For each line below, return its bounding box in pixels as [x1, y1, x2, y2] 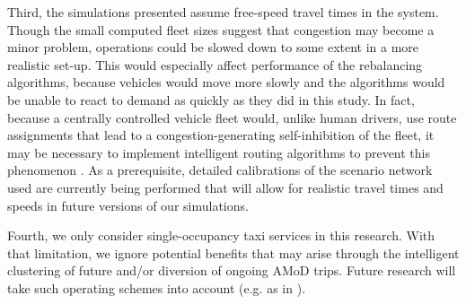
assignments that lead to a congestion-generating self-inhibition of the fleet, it [7, 126, 435, 144]
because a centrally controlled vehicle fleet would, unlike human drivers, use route [7, 108, 457, 126]
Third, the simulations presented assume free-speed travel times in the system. [7, 3, 439, 21]
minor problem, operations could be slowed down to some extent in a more [7, 38, 419, 56]
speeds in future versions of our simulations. [7, 195, 249, 214]
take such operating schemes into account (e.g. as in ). [7, 278, 306, 297]
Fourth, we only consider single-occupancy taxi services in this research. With [7, 226, 435, 245]
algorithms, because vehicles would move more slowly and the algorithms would [7, 73, 445, 91]
